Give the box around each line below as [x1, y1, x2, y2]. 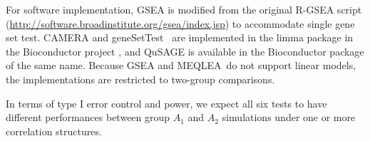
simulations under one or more [222, 110, 356, 125]
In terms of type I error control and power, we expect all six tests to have [6, 95, 327, 110]
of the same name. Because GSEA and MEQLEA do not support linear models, [6, 58, 356, 73]
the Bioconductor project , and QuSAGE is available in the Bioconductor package [6, 43, 364, 58]
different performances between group [6, 110, 170, 125]
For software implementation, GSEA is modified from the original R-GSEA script [6, 2, 362, 16]
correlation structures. [6, 123, 102, 138]
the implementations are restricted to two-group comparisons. [6, 71, 275, 86]
